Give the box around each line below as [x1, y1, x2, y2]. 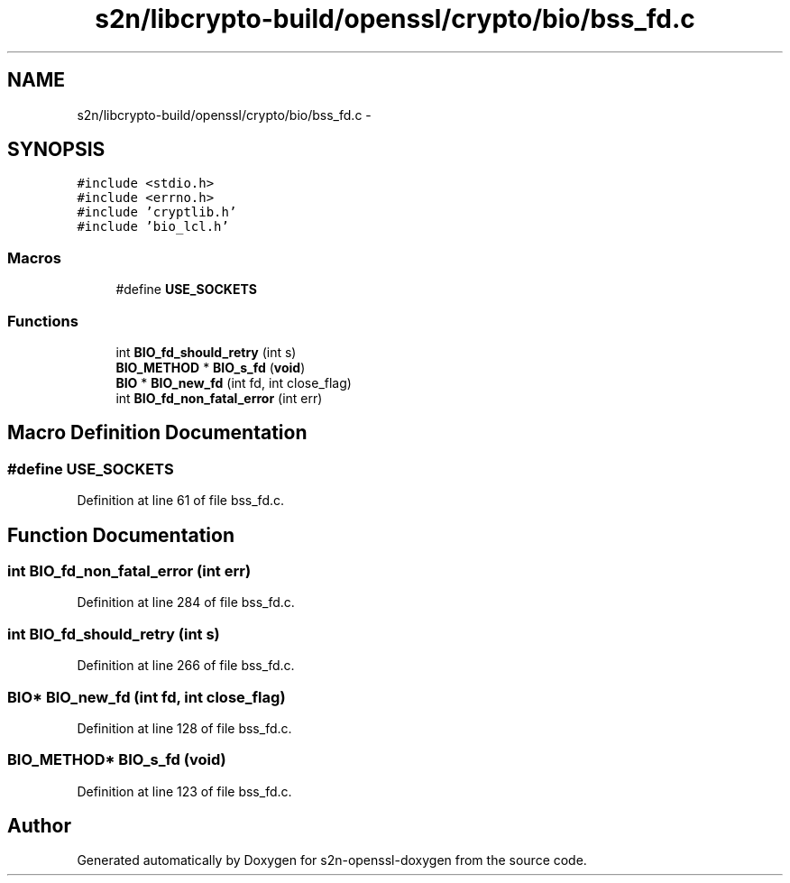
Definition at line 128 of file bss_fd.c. [77, 720, 292, 736]
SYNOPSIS [7, 138, 106, 161]
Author [7, 814, 71, 838]
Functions [7, 311, 78, 330]
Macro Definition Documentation [7, 421, 308, 445]
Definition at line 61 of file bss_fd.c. [77, 492, 285, 509]
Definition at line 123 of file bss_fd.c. [77, 783, 292, 799]
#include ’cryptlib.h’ [77, 205, 237, 220]
